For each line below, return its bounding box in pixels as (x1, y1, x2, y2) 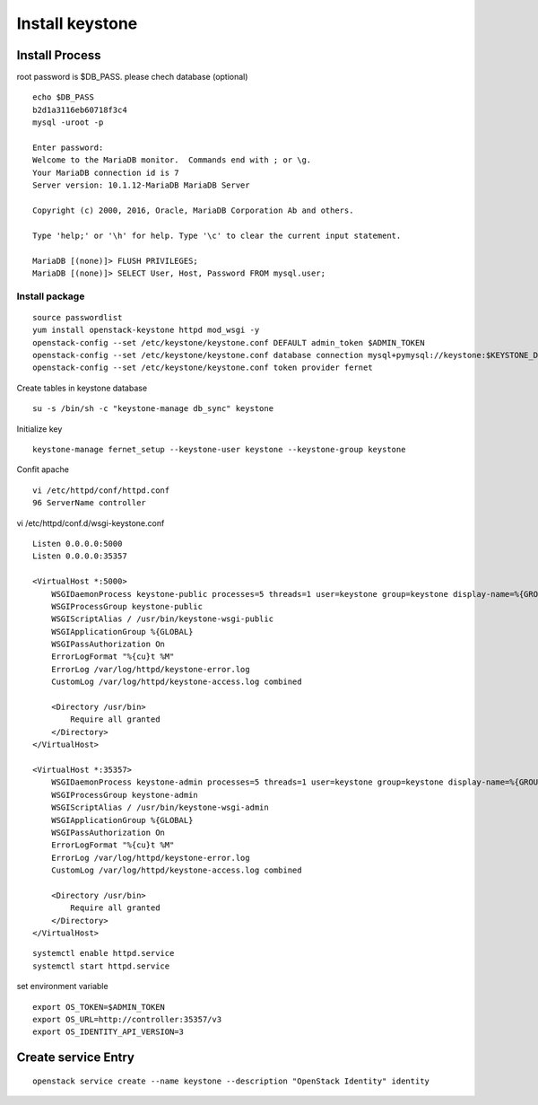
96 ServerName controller (32, 498, 147, 508)
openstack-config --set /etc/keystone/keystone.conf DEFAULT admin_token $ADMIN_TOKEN (32, 338, 425, 347)
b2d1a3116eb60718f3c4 (32, 104, 127, 115)
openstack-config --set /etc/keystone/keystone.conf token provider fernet (32, 363, 373, 373)
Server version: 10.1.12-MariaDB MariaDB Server (32, 180, 250, 190)
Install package (16, 290, 85, 303)
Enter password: (32, 143, 104, 153)
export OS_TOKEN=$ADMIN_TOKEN (32, 1002, 166, 1012)
